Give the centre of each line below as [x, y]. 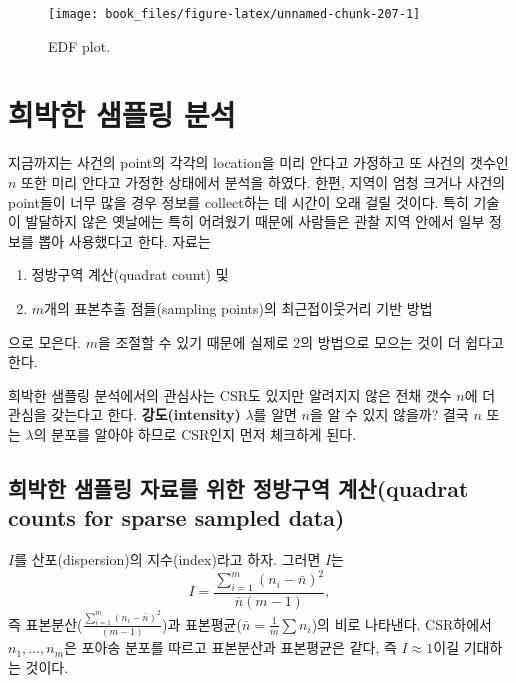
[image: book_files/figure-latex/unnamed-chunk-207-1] [234, 14]
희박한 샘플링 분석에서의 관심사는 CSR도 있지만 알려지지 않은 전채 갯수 [230, 394]
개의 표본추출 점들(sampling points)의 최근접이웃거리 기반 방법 [238, 307]
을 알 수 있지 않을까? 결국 [389, 414]
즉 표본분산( [45, 623]
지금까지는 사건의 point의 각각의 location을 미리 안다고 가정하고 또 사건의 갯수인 [258, 162]
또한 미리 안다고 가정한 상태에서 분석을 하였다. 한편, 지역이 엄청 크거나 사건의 [263, 181]
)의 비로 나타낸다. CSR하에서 [401, 623]
